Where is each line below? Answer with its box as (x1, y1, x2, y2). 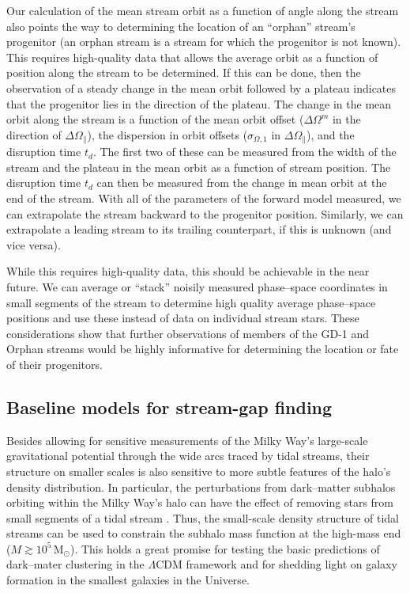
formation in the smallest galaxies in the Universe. (6, 572, 250, 588)
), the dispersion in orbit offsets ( (87, 126, 248, 143)
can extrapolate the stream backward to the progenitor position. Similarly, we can (6, 205, 404, 222)
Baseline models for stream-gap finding (6, 394, 333, 419)
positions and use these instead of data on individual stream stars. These (6, 310, 359, 326)
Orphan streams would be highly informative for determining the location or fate (6, 340, 399, 357)
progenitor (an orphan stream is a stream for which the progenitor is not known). (6, 33, 401, 50)
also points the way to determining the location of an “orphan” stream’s (6, 17, 355, 34)
